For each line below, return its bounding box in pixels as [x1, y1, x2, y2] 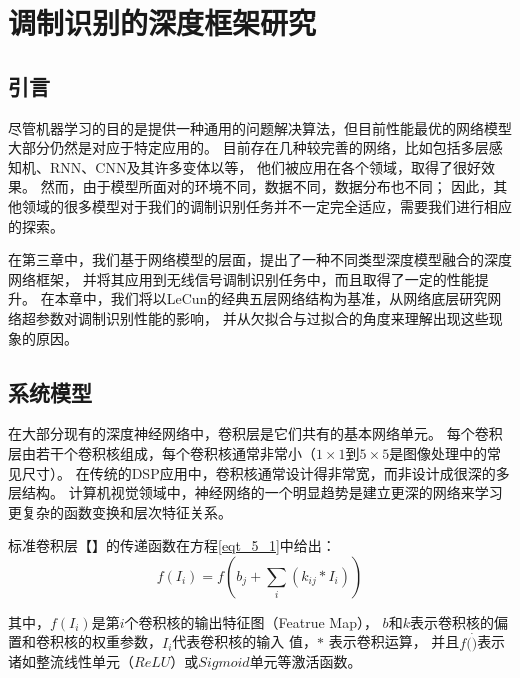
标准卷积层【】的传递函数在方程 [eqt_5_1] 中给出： [8, 535, 336, 556]
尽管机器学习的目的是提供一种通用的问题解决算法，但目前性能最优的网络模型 [8, 117, 512, 138]
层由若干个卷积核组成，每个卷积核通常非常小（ [8, 442, 316, 463]
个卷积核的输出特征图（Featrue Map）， [124, 611, 378, 632]
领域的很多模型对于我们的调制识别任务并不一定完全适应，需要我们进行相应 [21, 195, 512, 216]
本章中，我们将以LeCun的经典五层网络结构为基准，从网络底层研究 [54, 288, 488, 309]
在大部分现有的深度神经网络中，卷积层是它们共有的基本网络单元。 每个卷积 [8, 423, 503, 444]
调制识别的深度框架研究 [8, 2, 317, 43]
